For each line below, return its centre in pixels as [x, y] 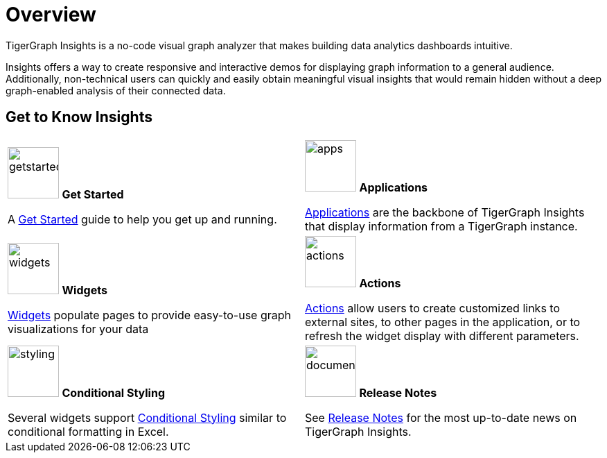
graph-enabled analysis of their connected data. [116, 90]
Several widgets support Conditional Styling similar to [147, 417]
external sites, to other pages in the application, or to [443, 322]
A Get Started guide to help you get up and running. [142, 219]
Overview [51, 15]
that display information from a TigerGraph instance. [441, 226]
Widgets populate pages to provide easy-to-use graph [150, 315]
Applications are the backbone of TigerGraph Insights [445, 212]
